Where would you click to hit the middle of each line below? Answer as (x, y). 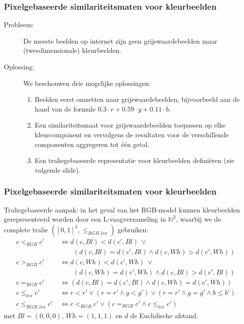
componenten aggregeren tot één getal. (92, 144)
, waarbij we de (198, 219)
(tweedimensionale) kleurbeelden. (72, 50)
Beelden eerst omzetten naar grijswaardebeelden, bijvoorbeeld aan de (137, 99)
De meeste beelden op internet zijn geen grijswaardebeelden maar (120, 40)
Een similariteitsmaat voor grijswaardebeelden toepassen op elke (130, 125)
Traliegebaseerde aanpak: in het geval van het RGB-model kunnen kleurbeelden (122, 209)
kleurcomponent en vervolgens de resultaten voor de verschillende (132, 134)
